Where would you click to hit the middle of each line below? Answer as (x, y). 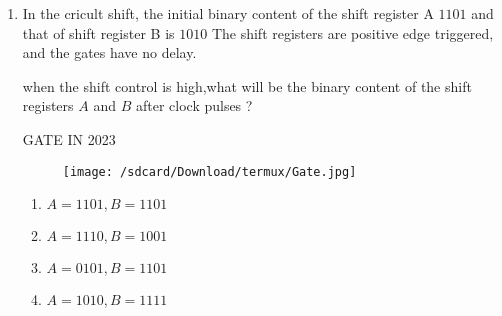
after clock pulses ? (194, 105)
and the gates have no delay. (109, 52)
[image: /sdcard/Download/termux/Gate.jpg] (209, 171)
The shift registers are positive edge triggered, (352, 32)
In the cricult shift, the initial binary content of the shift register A (228, 13)
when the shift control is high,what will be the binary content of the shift (247, 85)
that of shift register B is (98, 32)
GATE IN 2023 (69, 138)
